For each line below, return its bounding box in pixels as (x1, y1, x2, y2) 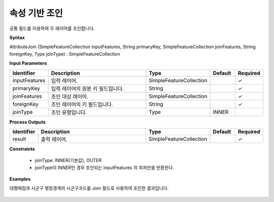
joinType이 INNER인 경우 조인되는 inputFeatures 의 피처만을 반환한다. (35, 165, 175, 171)
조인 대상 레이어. (51, 93, 89, 100)
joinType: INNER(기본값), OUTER (35, 157, 101, 164)
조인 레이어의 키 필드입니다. (51, 101, 114, 108)
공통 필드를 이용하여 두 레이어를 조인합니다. (9, 25, 95, 31)
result (12, 135, 26, 142)
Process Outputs (9, 119, 46, 125)
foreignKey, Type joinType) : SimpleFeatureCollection (9, 51, 120, 57)
